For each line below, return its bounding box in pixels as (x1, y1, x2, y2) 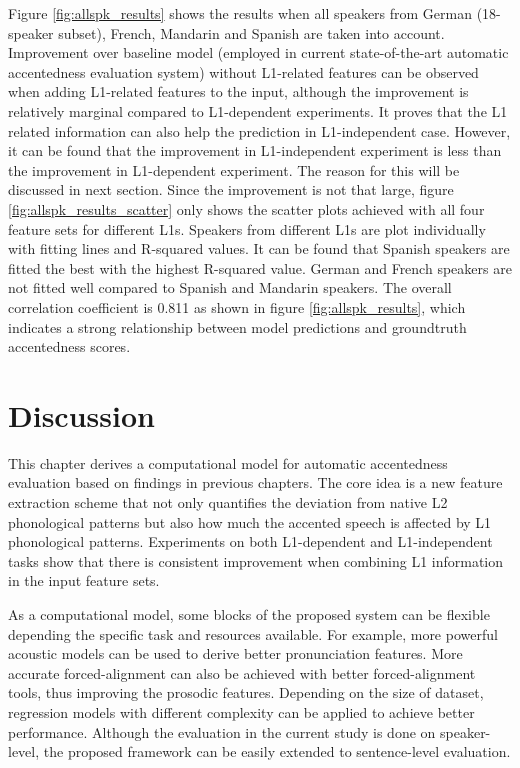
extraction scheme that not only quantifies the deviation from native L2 (8, 492, 448, 512)
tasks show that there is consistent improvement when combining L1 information (8, 550, 504, 571)
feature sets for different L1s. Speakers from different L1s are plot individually (8, 218, 486, 239)
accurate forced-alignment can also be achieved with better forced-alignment (8, 662, 476, 683)
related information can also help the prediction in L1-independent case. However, (8, 120, 511, 141)
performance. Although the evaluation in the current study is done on (8, 721, 436, 742)
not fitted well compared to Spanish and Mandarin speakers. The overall (8, 277, 452, 298)
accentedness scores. (8, 336, 131, 357)
